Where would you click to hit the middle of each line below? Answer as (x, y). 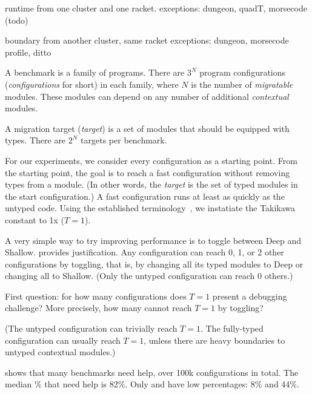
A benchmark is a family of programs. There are (95, 72)
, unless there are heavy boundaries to (214, 340)
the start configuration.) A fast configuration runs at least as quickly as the (145, 196)
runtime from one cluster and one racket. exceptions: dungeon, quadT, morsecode (156, 8)
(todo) (17, 20)
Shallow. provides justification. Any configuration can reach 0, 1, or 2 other (144, 252)
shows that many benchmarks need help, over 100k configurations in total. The (152, 372)
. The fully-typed (232, 328)
